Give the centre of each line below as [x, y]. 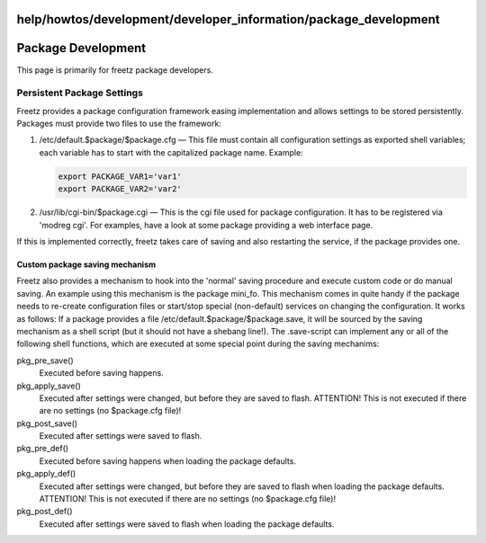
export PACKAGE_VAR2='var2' [120, 189]
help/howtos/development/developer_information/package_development [228, 19]
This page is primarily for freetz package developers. [115, 70]
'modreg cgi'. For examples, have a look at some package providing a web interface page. [206, 225]
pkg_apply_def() [46, 474]
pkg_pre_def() [43, 449]
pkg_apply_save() [49, 386]
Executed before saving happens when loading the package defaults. [168, 461]
